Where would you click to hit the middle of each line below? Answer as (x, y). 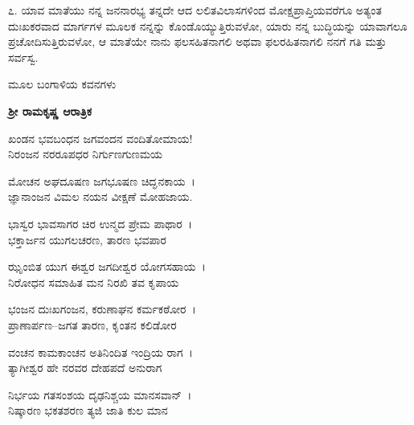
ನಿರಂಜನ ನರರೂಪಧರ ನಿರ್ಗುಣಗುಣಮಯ (86, 154)
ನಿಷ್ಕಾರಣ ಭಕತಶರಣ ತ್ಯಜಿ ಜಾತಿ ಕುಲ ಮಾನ (88, 410)
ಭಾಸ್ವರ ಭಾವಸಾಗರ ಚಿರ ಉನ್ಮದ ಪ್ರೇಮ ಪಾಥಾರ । (100, 223)
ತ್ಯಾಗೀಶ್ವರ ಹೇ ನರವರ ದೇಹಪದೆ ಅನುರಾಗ (85, 368)
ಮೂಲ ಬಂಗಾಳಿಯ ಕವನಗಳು (62, 84)
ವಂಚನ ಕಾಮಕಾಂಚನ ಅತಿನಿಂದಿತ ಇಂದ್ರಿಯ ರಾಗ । (100, 351)
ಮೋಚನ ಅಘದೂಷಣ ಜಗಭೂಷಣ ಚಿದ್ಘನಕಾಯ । (102, 180)
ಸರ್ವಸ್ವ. (23, 57)
